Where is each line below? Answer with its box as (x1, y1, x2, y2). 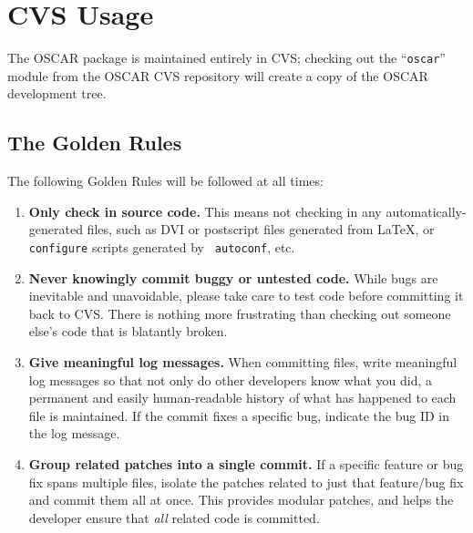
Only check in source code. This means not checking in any (28, 201, 382, 220)
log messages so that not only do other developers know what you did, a (28, 370, 433, 389)
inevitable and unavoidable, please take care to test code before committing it (28, 286, 464, 305)
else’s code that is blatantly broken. (28, 322, 228, 341)
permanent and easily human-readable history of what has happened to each (28, 388, 457, 407)
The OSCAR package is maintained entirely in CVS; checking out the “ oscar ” (7, 48, 446, 67)
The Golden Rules (7, 128, 182, 157)
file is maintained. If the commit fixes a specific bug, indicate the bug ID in (28, 405, 450, 425)
